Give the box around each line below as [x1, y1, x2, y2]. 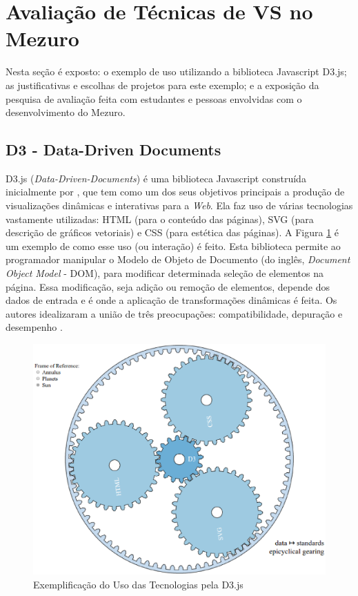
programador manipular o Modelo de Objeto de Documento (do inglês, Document [6, 252, 350, 267]
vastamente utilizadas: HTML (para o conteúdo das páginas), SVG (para [6, 211, 314, 226]
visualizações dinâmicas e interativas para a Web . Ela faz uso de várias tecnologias [6, 198, 353, 213]
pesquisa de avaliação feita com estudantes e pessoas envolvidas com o [6, 91, 302, 106]
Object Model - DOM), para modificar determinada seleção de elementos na [6, 266, 324, 280]
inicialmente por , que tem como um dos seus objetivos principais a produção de [6, 184, 345, 199]
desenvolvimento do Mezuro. [6, 105, 126, 119]
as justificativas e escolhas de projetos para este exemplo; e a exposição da [6, 77, 319, 92]
